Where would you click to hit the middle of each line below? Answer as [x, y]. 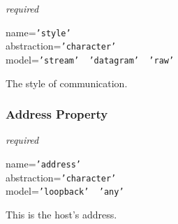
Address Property [57, 114]
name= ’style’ [38, 32]
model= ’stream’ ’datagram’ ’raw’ [90, 59]
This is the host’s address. [61, 214]
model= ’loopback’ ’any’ [65, 191]
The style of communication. [67, 83]
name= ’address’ [43, 163]
